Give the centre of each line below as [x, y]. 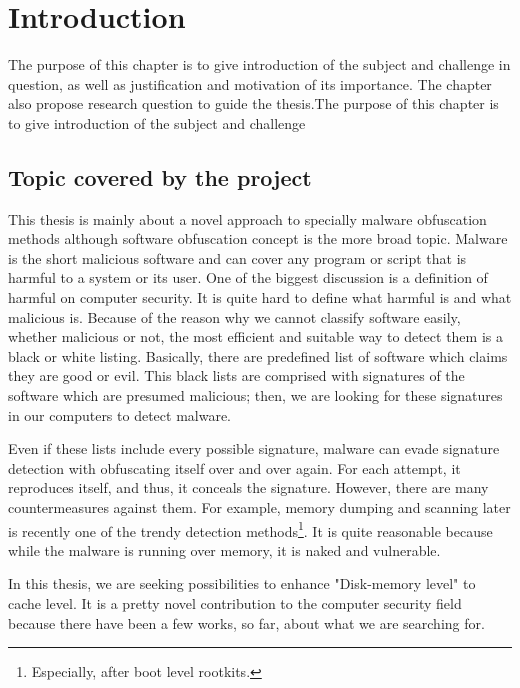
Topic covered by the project [160, 176]
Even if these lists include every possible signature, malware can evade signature [254, 448]
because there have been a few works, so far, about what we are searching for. [246, 622]
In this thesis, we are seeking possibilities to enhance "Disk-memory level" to [242, 583]
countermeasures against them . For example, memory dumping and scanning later [259, 507]
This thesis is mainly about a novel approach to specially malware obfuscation [247, 218]
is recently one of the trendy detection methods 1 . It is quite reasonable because [250, 529]
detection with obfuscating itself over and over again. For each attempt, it [234, 467]
